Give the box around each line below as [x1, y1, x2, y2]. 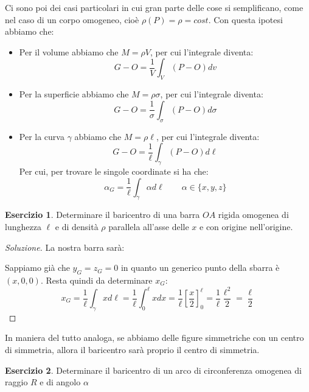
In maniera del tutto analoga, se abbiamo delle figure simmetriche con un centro [5, 331, 304, 344]
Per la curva [19, 130, 64, 142]
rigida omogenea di [218, 208, 289, 221]
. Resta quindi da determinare [40, 273, 153, 286]
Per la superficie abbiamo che [19, 88, 129, 100]
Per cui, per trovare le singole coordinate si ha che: [19, 164, 209, 177]
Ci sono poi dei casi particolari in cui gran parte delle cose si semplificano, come [5, 1, 304, 13]
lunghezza [5, 220, 41, 233]
